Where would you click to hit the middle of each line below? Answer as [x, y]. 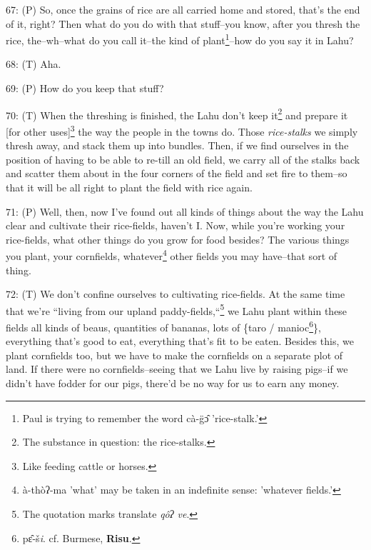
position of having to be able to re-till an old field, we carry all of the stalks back [183, 159]
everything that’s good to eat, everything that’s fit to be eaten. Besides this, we [180, 341]
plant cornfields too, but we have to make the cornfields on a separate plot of [174, 355]
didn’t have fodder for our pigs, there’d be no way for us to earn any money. [173, 383]
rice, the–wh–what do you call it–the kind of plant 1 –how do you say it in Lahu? [180, 39]
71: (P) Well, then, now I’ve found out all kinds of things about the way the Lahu [185, 211]
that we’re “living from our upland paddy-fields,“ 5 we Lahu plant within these [177, 309]
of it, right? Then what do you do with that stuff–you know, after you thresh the [183, 23]
